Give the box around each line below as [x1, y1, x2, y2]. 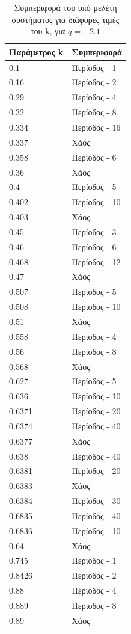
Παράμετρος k [9, 45, 64, 58]
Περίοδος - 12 [72, 255, 121, 268]
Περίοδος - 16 [72, 121, 121, 133]
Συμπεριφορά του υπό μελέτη [14, 1, 117, 13]
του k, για [30, 25, 65, 37]
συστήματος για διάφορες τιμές [11, 13, 120, 25]
